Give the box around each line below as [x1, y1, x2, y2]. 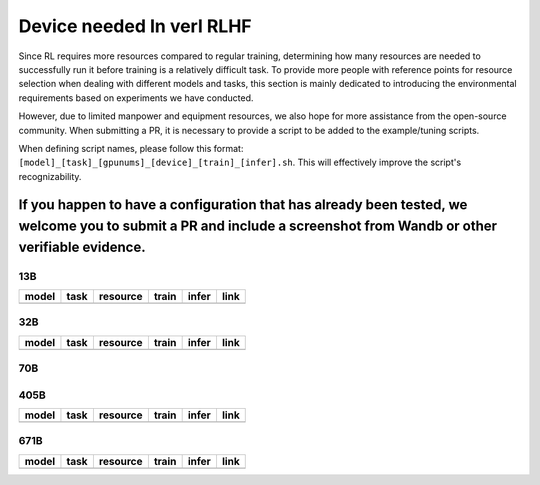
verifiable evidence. [18, 238, 146, 255]
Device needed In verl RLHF [18, 15, 252, 37]
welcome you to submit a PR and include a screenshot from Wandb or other [18, 218, 498, 235]
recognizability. [18, 170, 82, 182]
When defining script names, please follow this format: [18, 142, 244, 154]
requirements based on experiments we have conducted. [18, 91, 254, 104]
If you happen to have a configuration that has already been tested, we [18, 196, 468, 214]
